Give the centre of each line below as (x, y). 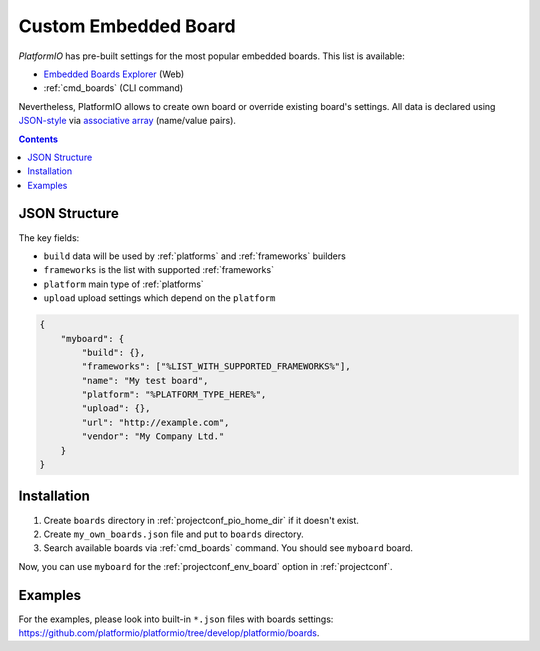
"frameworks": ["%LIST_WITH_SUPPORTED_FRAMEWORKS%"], (216, 366)
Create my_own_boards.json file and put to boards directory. (173, 534)
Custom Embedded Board (127, 26)
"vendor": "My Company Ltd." (153, 436)
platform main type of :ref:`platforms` (123, 284)
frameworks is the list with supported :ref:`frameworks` (159, 270)
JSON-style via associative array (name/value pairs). (127, 121)
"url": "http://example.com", (155, 422)
